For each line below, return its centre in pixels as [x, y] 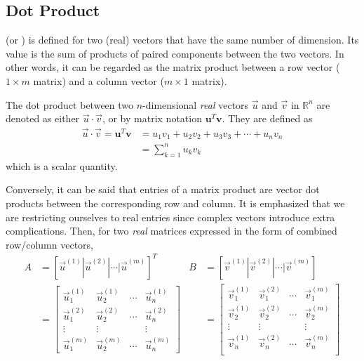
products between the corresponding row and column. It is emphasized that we [175, 203]
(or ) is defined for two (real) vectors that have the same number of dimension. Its [182, 40]
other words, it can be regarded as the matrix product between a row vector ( [173, 67]
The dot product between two [70, 104]
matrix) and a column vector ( [99, 80]
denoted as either [43, 118]
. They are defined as [267, 118]
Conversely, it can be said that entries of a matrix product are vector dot [163, 189]
